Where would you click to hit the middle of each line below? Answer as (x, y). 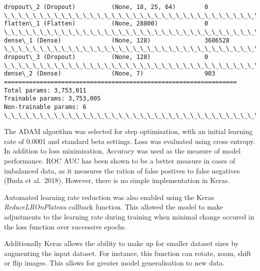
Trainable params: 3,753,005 (52, 99)
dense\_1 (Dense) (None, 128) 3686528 (117, 40)
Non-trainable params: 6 (45, 107)
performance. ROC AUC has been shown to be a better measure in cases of (120, 160)
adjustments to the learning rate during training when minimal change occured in (129, 216)
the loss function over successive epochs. (65, 226)
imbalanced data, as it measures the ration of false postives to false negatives (122, 170)
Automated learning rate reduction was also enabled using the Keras (109, 197)
